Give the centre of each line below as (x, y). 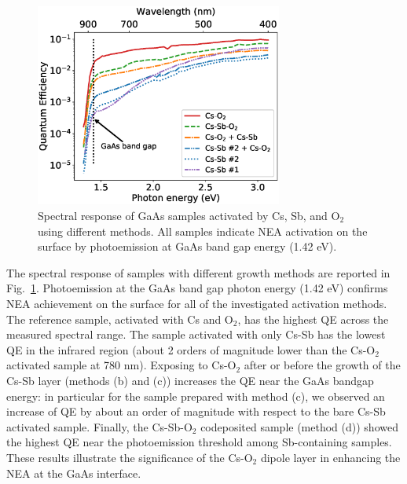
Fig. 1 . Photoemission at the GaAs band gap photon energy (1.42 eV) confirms (197, 288)
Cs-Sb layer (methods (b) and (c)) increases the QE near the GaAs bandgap (190, 380)
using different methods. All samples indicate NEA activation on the (203, 231)
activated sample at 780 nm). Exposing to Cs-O (121, 365)
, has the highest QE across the (313, 319)
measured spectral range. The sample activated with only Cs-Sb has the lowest (196, 334)
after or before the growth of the (322, 365)
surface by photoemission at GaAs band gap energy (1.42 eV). (187, 246)
